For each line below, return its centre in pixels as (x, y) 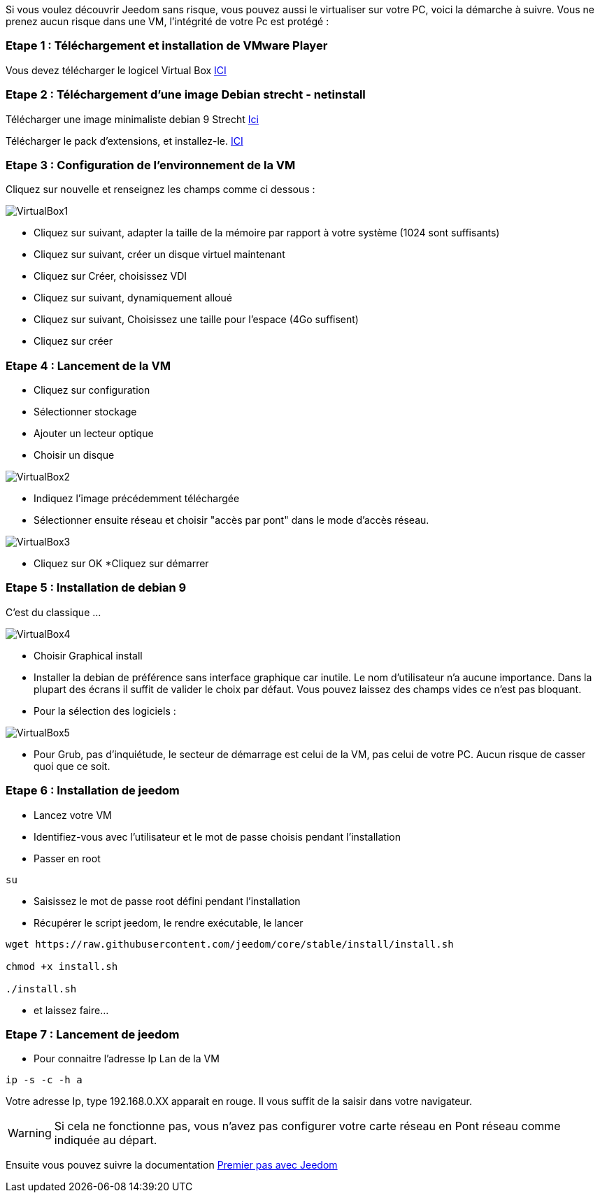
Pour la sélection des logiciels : (105, 711)
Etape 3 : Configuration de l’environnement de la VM (151, 165)
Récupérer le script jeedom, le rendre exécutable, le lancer (169, 922)
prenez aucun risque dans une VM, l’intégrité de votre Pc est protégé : (167, 21)
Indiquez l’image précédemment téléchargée (137, 498)
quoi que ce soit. (72, 766)
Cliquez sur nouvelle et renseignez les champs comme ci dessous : (160, 190)
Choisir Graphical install (88, 655)
